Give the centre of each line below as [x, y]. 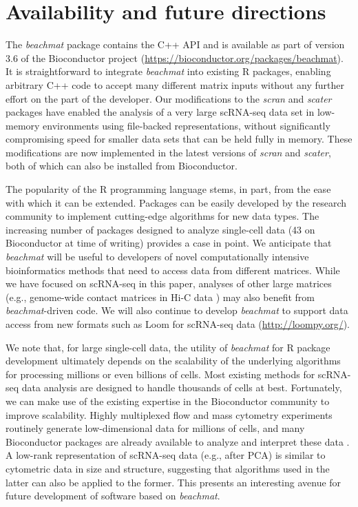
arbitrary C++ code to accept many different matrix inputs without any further [175, 84]
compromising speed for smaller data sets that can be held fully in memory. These [179, 139]
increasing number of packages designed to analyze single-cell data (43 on [160, 229]
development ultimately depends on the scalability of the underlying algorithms [173, 361]
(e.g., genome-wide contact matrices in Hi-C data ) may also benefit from [160, 297]
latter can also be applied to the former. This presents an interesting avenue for [173, 482]
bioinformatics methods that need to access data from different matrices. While [173, 270]
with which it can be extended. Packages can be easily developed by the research [176, 202]
